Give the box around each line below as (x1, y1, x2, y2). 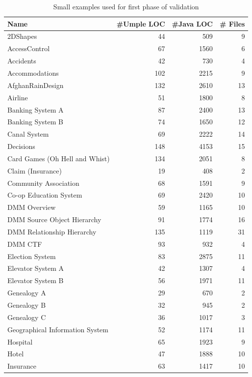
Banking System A (7, 104, 64, 115)
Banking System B (7, 116, 64, 127)
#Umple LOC (116, 18, 165, 29)
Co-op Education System (7, 190, 82, 200)
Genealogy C (7, 312, 46, 322)
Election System (7, 251, 56, 261)
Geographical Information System (7, 324, 108, 334)
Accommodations (7, 67, 59, 78)
